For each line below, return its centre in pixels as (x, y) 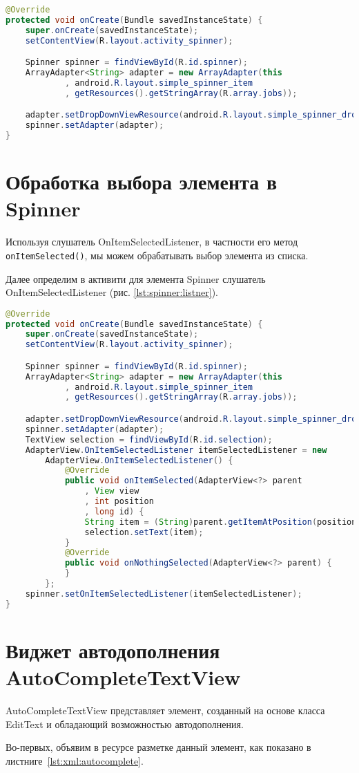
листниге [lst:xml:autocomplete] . (75, 760)
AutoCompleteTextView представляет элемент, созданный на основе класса (165, 710)
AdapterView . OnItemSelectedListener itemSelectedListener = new (176, 450)
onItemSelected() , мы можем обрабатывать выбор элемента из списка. (157, 255)
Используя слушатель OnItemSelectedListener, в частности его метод (152, 242)
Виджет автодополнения (113, 650)
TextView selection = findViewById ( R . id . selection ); (149, 439)
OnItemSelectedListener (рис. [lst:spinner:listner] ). (112, 292)
